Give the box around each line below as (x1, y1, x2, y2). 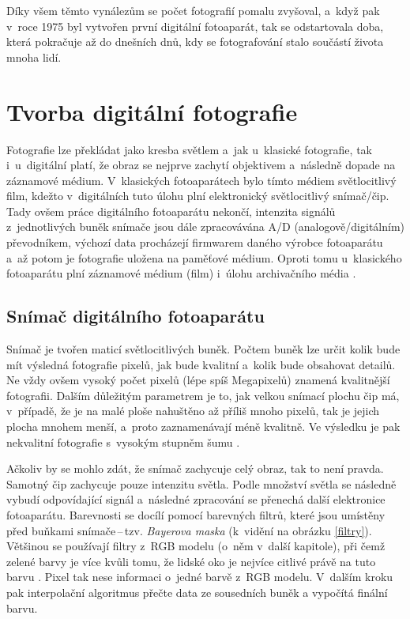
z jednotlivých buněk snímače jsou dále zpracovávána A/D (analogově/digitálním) (6, 218, 405, 235)
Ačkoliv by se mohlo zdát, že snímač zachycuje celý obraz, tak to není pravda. (6, 460, 384, 477)
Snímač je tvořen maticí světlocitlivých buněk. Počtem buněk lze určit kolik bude (6, 341, 401, 357)
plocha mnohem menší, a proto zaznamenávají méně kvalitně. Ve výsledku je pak (6, 418, 401, 435)
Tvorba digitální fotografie (6, 95, 298, 127)
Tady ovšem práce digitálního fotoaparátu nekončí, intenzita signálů (6, 202, 336, 219)
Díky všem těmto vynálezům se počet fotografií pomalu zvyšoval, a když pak (6, 2, 380, 18)
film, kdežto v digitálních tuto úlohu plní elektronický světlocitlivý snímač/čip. (6, 187, 389, 204)
